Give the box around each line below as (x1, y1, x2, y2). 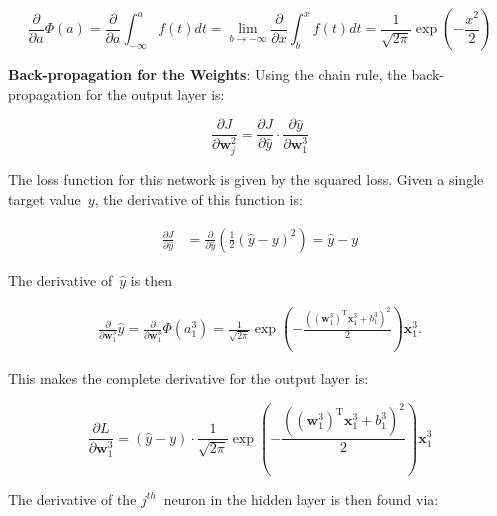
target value (8, 188, 81, 209)
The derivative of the (8, 488, 137, 509)
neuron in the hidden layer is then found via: (163, 488, 439, 509)
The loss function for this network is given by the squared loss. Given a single (8, 169, 484, 190)
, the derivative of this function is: (94, 188, 303, 209)
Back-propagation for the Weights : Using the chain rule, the (8, 64, 407, 84)
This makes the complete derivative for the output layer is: (8, 367, 369, 388)
